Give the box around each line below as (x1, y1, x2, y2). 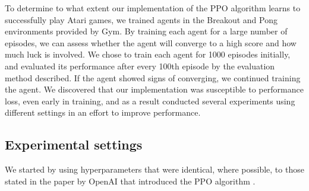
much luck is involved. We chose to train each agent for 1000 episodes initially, (5, 48, 291, 61)
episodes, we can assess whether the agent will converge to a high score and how (5, 36, 297, 49)
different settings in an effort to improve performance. (5, 106, 201, 119)
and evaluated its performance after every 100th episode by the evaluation (5, 59, 275, 72)
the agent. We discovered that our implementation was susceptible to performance (5, 83, 304, 95)
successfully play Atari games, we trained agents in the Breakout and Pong (5, 13, 278, 26)
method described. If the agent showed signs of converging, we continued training (5, 71, 301, 84)
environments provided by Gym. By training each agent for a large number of (5, 25, 288, 37)
